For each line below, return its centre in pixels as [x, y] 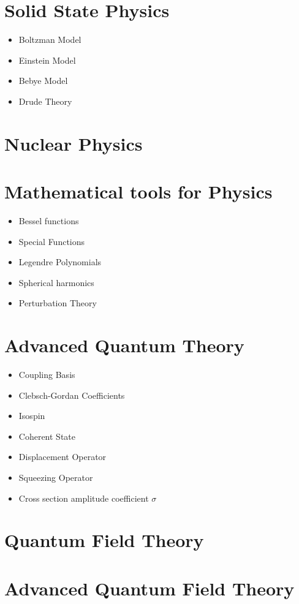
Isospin [32, 416]
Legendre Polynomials [60, 262]
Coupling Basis [47, 375]
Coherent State [47, 436]
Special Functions [52, 241]
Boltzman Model [50, 40]
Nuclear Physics [74, 143]
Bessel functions [49, 221]
